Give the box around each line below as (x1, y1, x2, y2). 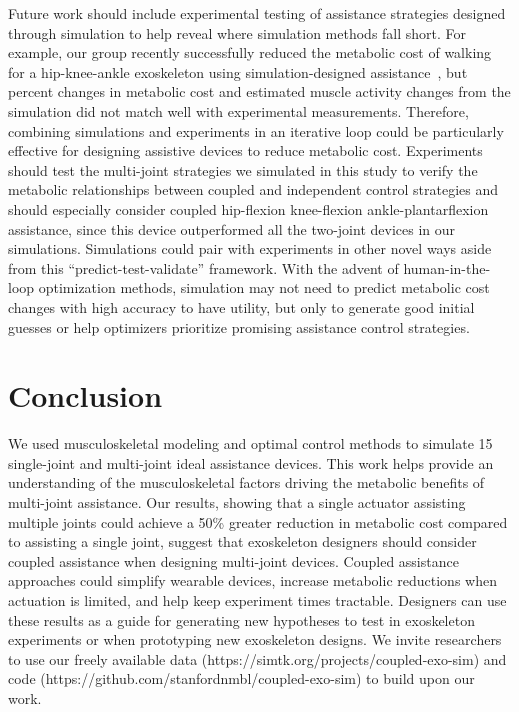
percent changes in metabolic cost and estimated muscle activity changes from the (8, 81, 511, 102)
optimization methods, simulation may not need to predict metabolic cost (38, 277, 490, 298)
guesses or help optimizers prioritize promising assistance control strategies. (8, 316, 470, 337)
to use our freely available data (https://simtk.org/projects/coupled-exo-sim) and (8, 648, 507, 669)
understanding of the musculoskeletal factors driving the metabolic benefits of (8, 472, 485, 493)
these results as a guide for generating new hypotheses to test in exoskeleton (8, 609, 475, 630)
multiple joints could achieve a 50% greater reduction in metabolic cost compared (8, 511, 508, 532)
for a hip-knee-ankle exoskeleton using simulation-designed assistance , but (8, 61, 468, 82)
